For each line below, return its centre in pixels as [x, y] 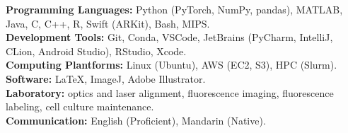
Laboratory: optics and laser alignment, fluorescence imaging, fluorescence [170, 92]
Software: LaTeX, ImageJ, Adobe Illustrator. [106, 78]
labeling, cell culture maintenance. [80, 106]
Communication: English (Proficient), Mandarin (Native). [136, 120]
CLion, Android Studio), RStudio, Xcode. [96, 51]
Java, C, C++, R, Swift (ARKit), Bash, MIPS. [108, 23]
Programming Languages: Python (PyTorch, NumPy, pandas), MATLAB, [174, 9]
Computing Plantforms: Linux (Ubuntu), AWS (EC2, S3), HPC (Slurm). [172, 65]
